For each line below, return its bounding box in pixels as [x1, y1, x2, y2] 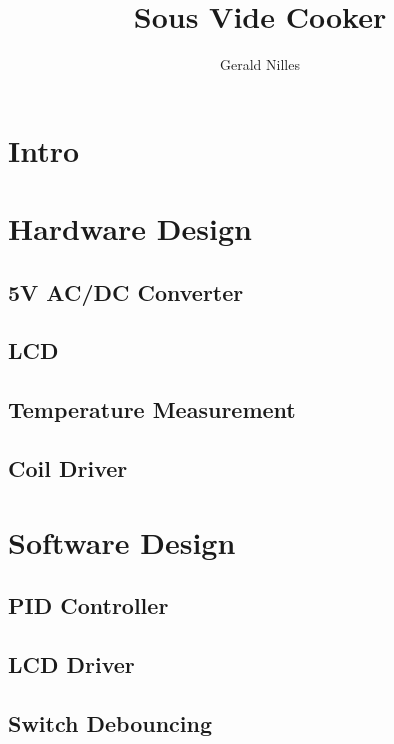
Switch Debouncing [8, 707, 212, 738]
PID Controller [8, 590, 169, 621]
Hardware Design [8, 208, 252, 249]
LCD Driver [8, 648, 135, 679]
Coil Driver [8, 453, 128, 484]
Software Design [8, 521, 236, 562]
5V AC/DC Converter [8, 276, 244, 307]
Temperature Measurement [8, 394, 296, 425]
